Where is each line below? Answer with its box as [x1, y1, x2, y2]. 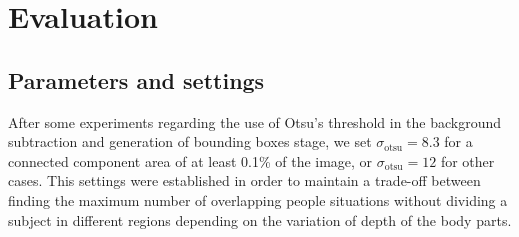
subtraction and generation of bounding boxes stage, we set [8, 131, 372, 152]
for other [440, 150, 495, 171]
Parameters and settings [8, 64, 265, 95]
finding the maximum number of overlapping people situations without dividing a [8, 189, 508, 210]
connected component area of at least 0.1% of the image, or [8, 150, 373, 171]
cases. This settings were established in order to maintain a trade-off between [8, 170, 481, 191]
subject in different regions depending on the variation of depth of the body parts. [8, 209, 512, 230]
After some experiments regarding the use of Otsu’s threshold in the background [8, 111, 502, 132]
